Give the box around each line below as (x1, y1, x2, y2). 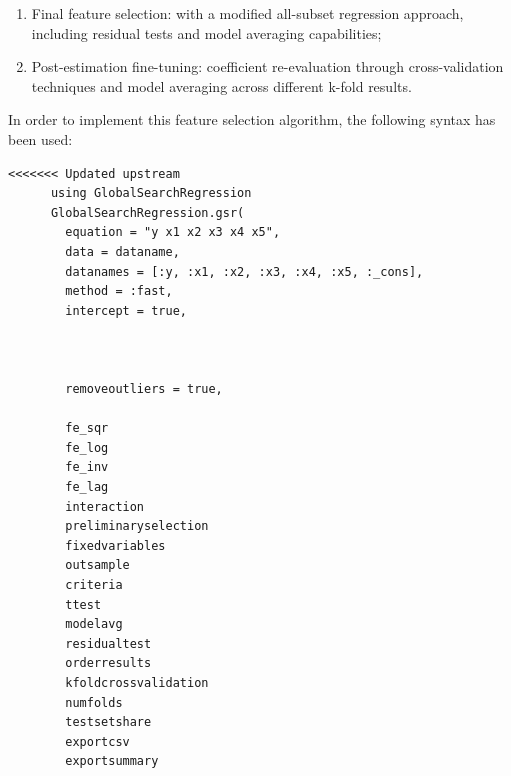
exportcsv (65, 734, 130, 749)
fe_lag (65, 480, 109, 495)
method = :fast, (65, 284, 173, 299)
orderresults (65, 656, 152, 671)
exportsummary (65, 754, 159, 769)
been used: (8, 128, 73, 149)
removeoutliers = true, (65, 382, 223, 397)
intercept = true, (65, 303, 187, 318)
